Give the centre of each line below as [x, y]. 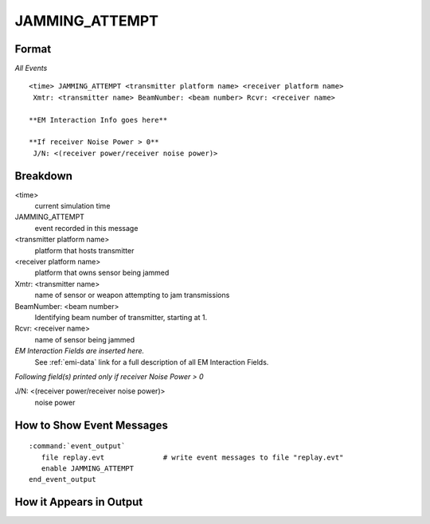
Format [33, 49]
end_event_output [63, 479]
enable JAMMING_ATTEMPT [88, 468]
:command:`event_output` [77, 446]
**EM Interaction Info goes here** [98, 120]
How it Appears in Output [79, 502]
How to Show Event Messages [92, 425]
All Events [31, 68]
